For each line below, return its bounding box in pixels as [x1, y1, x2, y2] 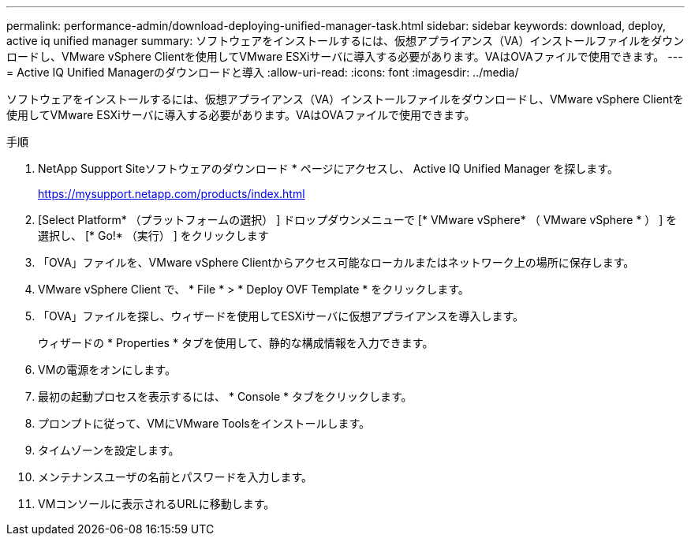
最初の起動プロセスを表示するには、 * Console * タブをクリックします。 [38, 390, 413, 403]
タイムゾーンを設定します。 [38, 443, 180, 457]
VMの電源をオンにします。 [38, 363, 176, 376]
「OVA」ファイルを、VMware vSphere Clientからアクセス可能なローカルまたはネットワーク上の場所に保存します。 [38, 256, 635, 269]
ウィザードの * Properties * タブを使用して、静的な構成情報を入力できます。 [38, 336, 434, 349]
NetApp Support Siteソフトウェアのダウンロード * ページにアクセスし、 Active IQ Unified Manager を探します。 [38, 162, 618, 175]
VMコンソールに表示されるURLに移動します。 [38, 497, 275, 510]
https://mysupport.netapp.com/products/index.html [38, 187, 305, 200]
